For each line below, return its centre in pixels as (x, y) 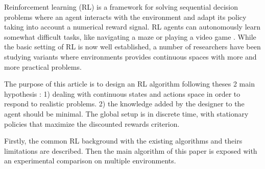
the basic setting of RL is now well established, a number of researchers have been (132, 47)
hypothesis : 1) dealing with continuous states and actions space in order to (122, 93)
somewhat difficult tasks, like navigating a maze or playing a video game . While (130, 36)
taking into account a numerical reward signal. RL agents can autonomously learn (132, 27)
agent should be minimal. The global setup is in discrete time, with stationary (126, 113)
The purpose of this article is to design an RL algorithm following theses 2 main (129, 84)
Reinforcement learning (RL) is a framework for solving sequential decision (121, 7)
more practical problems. (43, 66)
